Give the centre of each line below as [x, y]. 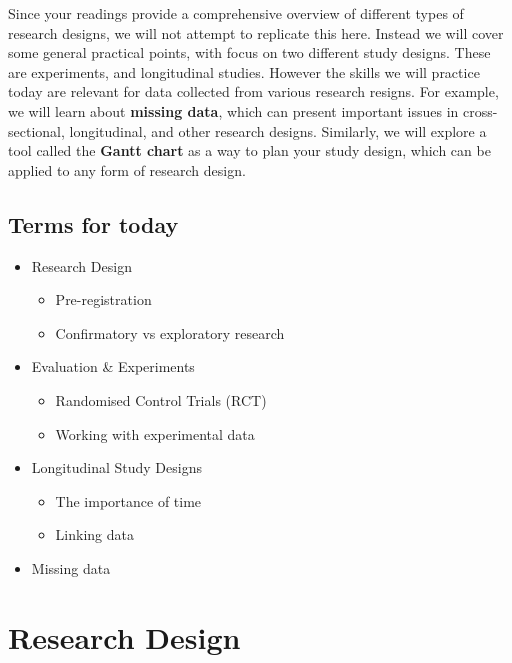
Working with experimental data [155, 433]
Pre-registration [103, 299]
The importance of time [128, 500]
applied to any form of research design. [127, 169]
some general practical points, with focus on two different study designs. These [249, 52]
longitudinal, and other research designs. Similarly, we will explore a [278, 130]
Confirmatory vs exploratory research [170, 332]
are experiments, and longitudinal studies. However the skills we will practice [244, 71]
